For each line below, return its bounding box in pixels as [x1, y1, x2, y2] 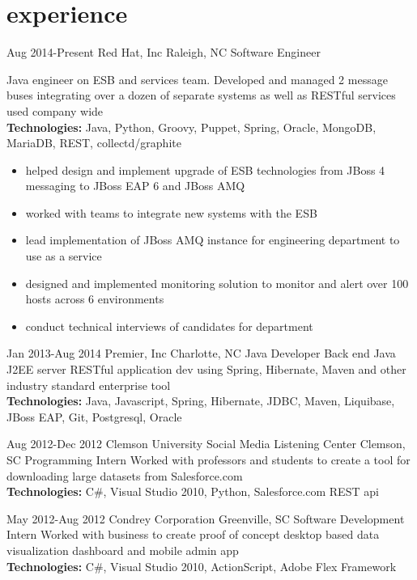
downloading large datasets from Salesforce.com [6, 467, 243, 484]
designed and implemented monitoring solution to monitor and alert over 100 [25, 274, 409, 291]
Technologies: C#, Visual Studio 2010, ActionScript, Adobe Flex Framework [6, 557, 397, 574]
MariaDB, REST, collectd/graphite [6, 134, 181, 151]
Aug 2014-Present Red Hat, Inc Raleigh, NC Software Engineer [6, 44, 321, 61]
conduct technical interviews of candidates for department [25, 317, 313, 334]
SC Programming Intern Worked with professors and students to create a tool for [6, 451, 411, 468]
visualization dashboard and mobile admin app [6, 541, 239, 558]
